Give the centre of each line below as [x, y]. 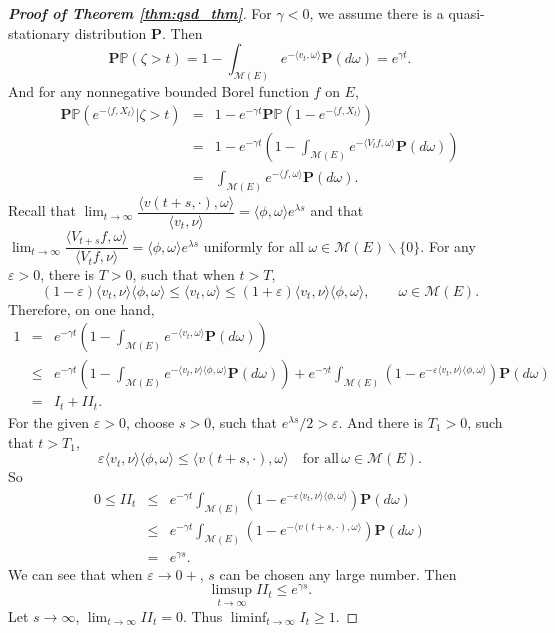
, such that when [183, 274]
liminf [248, 617]
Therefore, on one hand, [81, 308]
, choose [150, 421]
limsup [232, 590]
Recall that [42, 210]
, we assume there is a [376, 13]
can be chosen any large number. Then [338, 573]
